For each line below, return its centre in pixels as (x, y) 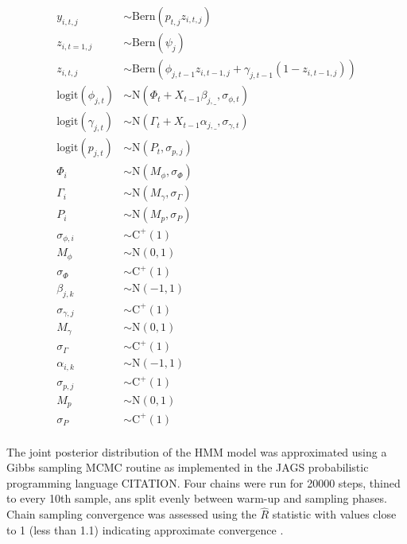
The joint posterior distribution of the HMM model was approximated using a (197, 451)
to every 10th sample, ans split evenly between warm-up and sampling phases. (197, 498)
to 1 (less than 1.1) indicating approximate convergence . (145, 529)
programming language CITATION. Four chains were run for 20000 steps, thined (203, 482)
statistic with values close (334, 514)
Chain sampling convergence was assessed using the (132, 514)
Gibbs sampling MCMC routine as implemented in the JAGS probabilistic (188, 467)
